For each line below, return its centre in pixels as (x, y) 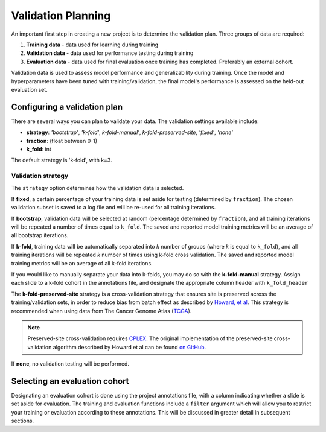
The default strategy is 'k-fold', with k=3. (62, 160)
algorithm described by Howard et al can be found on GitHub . (129, 347)
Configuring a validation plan (67, 106)
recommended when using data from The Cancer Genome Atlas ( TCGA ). (101, 311)
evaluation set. (29, 89)
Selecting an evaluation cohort (70, 381)
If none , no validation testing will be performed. (70, 364)
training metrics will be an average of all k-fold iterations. (82, 263)
